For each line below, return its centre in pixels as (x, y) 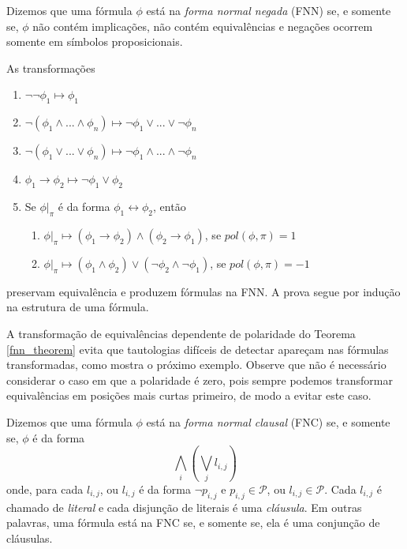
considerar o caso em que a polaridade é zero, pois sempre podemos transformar (200, 380)
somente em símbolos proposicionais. (95, 41)
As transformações (51, 68)
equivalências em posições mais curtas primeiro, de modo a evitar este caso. (189, 395)
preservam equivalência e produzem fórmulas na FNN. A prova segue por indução (203, 291)
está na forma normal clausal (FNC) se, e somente (268, 421)
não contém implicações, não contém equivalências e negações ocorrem (203, 26)
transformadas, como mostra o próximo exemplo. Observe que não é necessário (196, 365)
